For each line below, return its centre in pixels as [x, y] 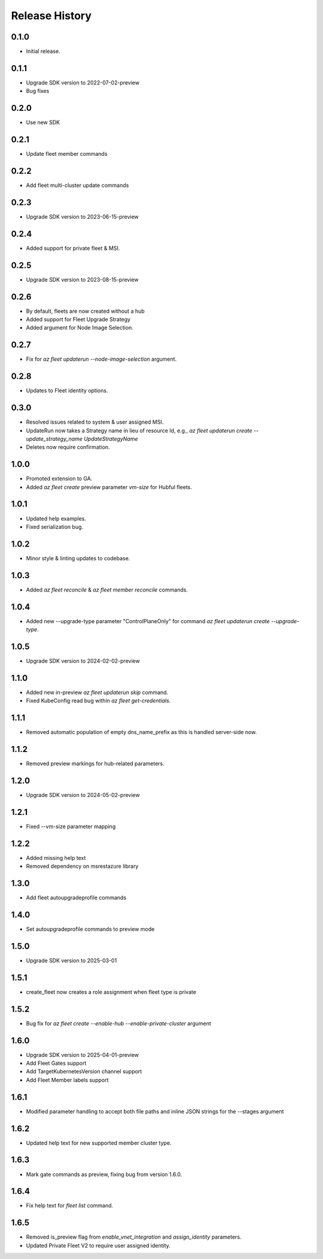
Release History [51, 16]
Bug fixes [38, 91]
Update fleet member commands [67, 154]
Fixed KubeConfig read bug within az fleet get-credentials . [98, 701]
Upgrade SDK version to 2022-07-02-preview [83, 82]
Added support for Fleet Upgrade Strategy [78, 319]
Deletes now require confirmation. [68, 447]
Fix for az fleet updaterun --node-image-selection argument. [101, 359]
